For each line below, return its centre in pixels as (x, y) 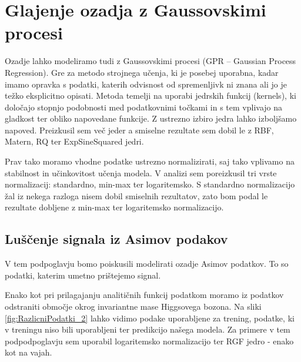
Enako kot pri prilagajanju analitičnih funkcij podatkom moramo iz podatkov (144, 295)
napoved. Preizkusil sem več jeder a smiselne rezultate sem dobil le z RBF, (139, 130)
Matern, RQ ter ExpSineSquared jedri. (74, 141)
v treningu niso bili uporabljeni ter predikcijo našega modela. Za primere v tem (148, 329)
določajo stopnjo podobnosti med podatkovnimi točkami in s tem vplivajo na (144, 107)
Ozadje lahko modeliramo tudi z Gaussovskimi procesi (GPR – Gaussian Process (150, 61)
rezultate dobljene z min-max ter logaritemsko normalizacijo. (114, 207)
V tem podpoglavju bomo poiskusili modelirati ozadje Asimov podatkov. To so (147, 264)
